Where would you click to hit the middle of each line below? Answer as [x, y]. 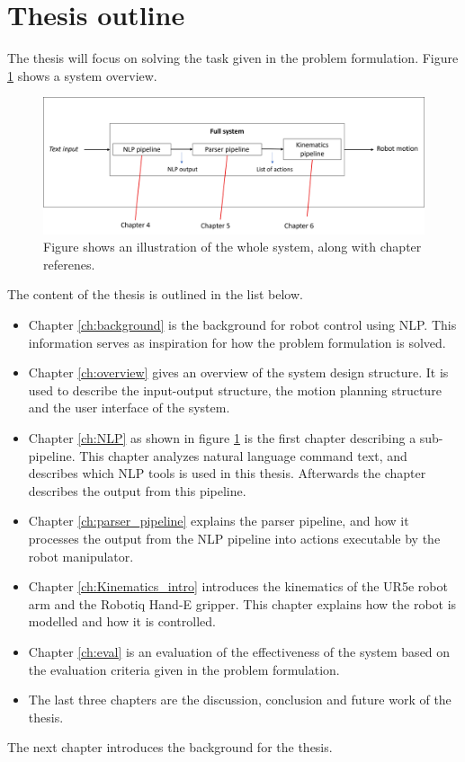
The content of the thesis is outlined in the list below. [155, 294]
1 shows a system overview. [82, 75]
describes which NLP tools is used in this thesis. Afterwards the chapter [227, 473]
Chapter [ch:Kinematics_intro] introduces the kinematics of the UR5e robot [238, 586]
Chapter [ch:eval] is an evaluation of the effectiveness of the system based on [239, 651]
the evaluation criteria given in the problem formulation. [184, 669]
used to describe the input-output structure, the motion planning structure [235, 390]
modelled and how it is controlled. [122, 621]
